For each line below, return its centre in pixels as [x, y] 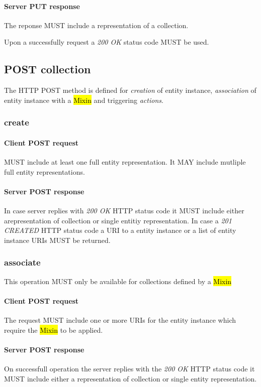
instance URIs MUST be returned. [57, 240]
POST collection [48, 69]
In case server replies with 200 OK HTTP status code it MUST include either [124, 210]
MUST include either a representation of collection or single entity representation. [130, 378]
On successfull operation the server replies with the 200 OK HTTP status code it [129, 368]
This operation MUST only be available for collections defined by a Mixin [118, 281]
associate [22, 262]
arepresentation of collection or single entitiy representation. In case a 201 [118, 220]
